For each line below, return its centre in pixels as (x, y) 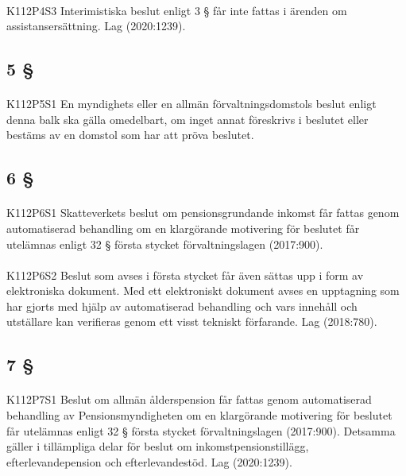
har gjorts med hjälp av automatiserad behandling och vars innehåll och (182, 306)
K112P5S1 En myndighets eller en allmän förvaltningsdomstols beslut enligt (191, 104)
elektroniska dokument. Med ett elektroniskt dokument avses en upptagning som (203, 290)
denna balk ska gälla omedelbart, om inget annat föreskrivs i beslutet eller (188, 119)
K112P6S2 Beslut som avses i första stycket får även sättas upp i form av (185, 275)
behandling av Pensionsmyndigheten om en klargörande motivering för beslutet (199, 415)
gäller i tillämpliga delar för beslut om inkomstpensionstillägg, (158, 446)
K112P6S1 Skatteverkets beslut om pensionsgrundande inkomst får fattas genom (203, 213)
